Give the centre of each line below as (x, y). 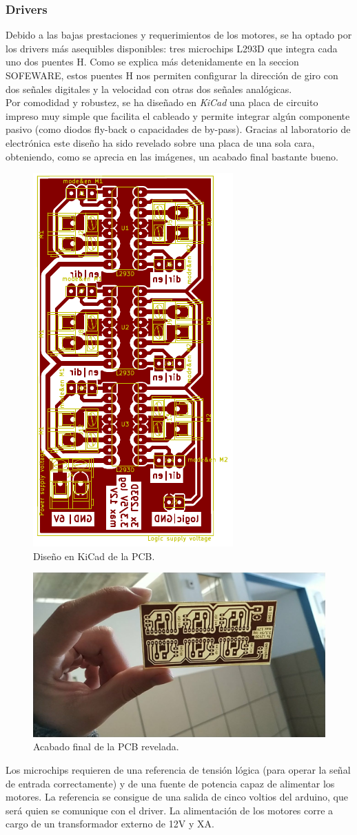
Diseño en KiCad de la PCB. (94, 556)
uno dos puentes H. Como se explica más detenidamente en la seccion (152, 62)
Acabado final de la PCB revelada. (106, 746)
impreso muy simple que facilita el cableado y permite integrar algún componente (178, 115)
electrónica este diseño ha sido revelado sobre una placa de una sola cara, (160, 142)
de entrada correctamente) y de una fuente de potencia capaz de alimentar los (170, 783)
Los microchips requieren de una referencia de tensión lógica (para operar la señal (178, 770)
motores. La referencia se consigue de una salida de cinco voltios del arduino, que (177, 797)
